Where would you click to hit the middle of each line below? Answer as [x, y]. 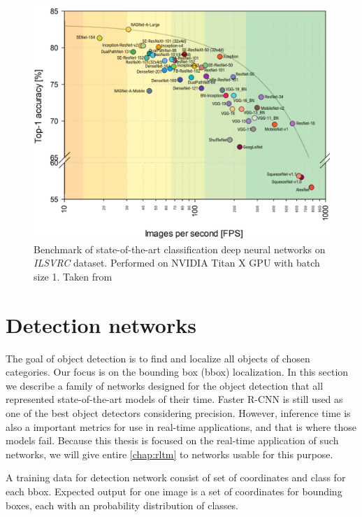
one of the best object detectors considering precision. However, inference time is [178, 413]
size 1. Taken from [73, 276]
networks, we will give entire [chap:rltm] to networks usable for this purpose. [169, 454]
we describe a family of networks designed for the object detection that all [165, 385]
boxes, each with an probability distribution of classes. [122, 505]
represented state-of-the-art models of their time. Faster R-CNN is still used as [174, 399]
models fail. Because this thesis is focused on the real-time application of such [172, 440]
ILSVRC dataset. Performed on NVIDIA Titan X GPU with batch [177, 263]
